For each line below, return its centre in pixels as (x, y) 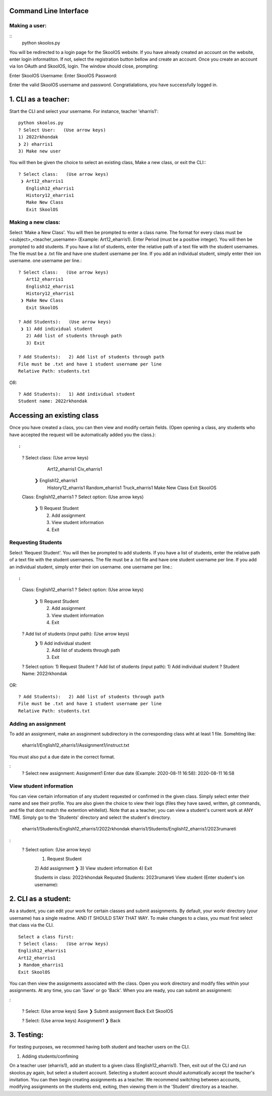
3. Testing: (26, 1035)
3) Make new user (40, 151)
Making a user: (28, 26)
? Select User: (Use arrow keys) (62, 130)
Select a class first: (46, 937)
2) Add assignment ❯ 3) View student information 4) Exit (93, 868)
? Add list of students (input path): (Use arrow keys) (76, 634)
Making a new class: (35, 222)
